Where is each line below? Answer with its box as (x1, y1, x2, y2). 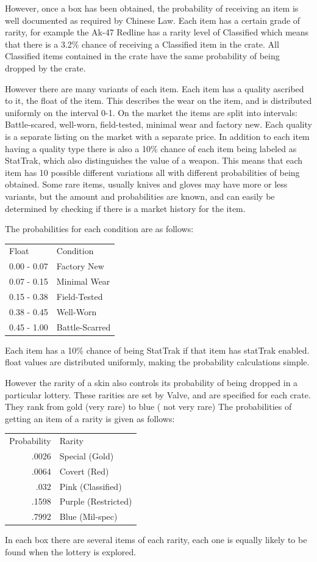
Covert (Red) (59, 464, 109, 477)
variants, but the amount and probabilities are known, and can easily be (5, 189, 275, 202)
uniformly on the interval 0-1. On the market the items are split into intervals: (5, 106, 297, 119)
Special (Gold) (59, 449, 114, 462)
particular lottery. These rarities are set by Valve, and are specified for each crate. (5, 388, 311, 401)
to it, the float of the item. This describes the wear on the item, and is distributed (5, 94, 312, 107)
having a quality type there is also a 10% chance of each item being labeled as (5, 142, 297, 155)
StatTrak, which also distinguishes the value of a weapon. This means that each (5, 154, 303, 167)
